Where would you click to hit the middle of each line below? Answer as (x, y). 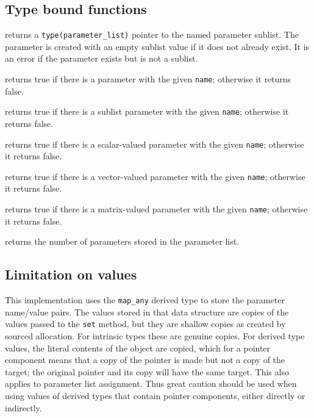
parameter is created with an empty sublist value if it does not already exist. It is (157, 46)
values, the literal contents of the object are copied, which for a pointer (138, 348)
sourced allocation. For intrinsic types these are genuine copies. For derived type (155, 336)
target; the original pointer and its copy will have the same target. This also (147, 371)
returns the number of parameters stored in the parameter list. (122, 241)
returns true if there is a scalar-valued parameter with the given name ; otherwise (155, 144)
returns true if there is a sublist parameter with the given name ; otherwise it (147, 111)
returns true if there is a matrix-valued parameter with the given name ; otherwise (156, 209)
